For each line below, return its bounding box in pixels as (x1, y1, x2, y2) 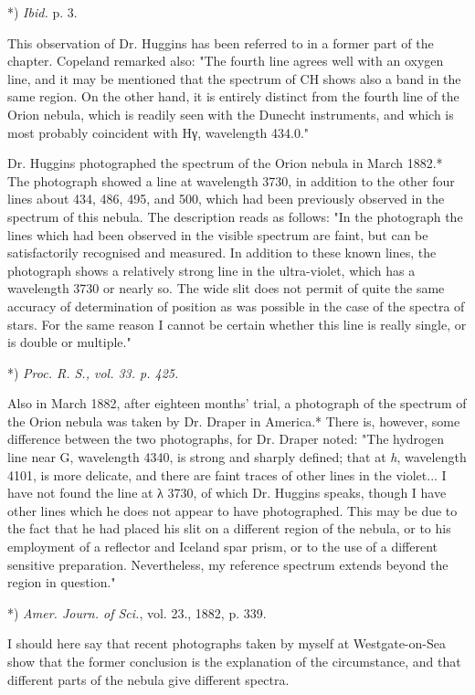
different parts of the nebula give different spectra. (7, 669, 290, 689)
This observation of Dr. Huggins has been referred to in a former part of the (7, 33, 434, 52)
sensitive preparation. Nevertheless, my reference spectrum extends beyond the (7, 554, 449, 574)
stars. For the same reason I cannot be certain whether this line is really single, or (7, 314, 467, 333)
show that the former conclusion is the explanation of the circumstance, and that (7, 652, 461, 670)
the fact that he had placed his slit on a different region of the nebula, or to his (7, 519, 451, 538)
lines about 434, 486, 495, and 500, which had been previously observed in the (7, 189, 445, 208)
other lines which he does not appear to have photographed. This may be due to (7, 500, 458, 520)
